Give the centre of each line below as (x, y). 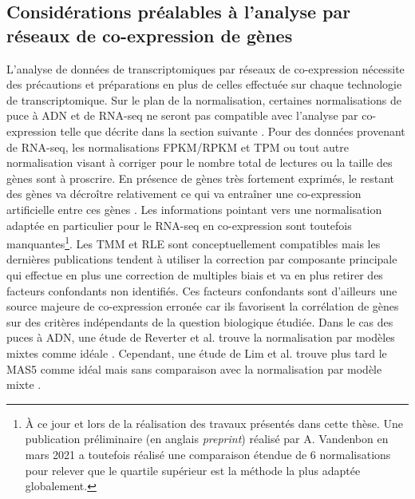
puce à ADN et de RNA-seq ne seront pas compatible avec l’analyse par (182, 115)
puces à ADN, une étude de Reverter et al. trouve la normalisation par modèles (201, 337)
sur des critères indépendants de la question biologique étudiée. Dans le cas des (200, 321)
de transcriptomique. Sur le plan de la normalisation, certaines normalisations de (204, 99)
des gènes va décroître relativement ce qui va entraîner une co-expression (184, 194)
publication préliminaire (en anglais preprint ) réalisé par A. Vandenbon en (207, 439)
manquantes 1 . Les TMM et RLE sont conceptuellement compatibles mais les (194, 242)
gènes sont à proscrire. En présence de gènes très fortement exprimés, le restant (200, 178)
